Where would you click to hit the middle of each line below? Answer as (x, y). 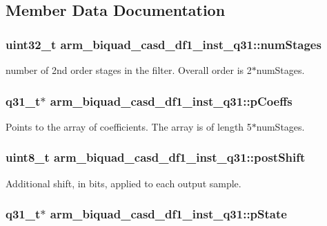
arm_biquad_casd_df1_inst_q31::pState (168, 214)
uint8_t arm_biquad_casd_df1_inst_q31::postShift (156, 157)
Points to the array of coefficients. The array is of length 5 (129, 126)
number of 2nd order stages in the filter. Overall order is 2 (129, 70)
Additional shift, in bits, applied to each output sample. (123, 183)
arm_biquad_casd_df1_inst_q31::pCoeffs (171, 101)
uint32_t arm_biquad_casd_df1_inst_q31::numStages (163, 44)
